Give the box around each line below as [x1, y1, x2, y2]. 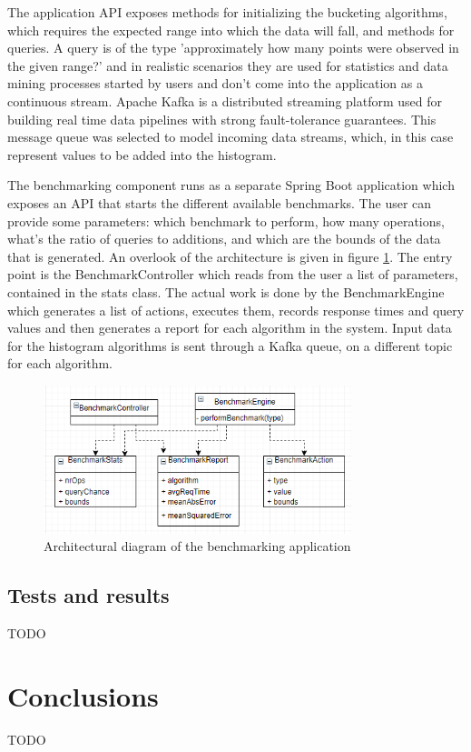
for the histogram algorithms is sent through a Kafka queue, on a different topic [7, 336, 453, 355]
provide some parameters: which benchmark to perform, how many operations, [7, 211, 445, 230]
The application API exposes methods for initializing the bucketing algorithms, [7, 3, 447, 21]
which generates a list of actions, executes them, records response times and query [7, 300, 465, 319]
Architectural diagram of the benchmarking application [44, 536, 351, 556]
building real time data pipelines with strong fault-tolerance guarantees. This [7, 109, 437, 128]
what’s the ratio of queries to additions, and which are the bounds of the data [7, 229, 441, 248]
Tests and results [7, 581, 170, 609]
